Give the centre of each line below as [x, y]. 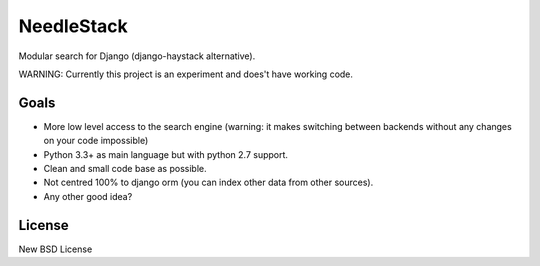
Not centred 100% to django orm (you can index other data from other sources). [208, 182]
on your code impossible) [96, 141]
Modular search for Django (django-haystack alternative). [137, 56]
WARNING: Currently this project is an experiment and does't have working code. [186, 74]
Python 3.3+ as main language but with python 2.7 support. [166, 154]
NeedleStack [73, 26]
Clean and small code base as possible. [125, 169]
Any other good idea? [88, 196]
